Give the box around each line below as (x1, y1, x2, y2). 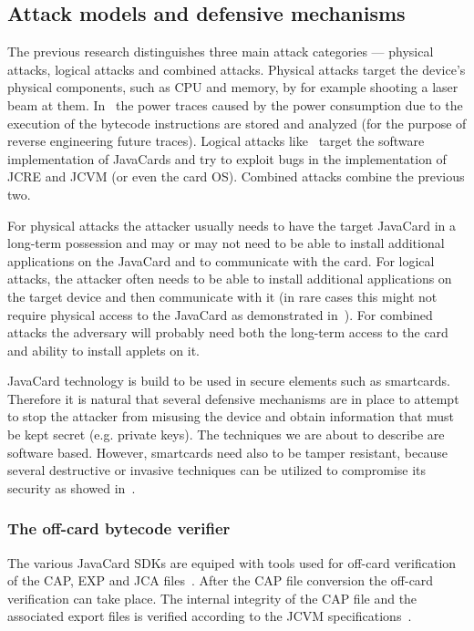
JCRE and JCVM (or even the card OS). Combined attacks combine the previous (7, 167, 465, 186)
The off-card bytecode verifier (7, 517, 231, 540)
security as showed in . (7, 478, 136, 497)
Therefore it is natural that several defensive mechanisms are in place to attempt (7, 388, 459, 408)
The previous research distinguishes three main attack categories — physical (7, 42, 434, 61)
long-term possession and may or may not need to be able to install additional (7, 233, 445, 253)
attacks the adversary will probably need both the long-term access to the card (7, 323, 448, 342)
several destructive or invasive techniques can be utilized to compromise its (7, 460, 427, 480)
